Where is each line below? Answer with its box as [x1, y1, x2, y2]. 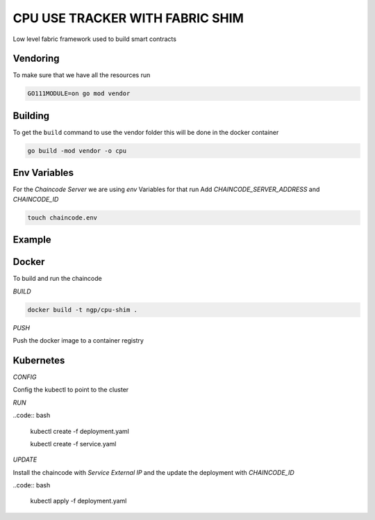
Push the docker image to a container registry [12, 336, 144, 345]
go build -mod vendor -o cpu [27, 147, 127, 154]
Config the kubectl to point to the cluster [12, 386, 129, 394]
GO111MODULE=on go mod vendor [27, 90, 131, 97]
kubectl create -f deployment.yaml [30, 427, 130, 435]
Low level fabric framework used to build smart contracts [12, 35, 177, 43]
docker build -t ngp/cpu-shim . [27, 306, 138, 314]
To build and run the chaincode [12, 275, 102, 283]
